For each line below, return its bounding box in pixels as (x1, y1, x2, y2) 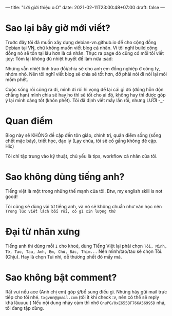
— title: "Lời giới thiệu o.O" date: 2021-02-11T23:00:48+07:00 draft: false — (5, 5, 165, 10)
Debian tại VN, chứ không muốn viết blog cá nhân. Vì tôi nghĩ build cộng (5, 45, 158, 51)
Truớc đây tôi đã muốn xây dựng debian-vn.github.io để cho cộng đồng (5, 39, 157, 45)
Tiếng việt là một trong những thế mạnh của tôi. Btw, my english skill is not (5, 188, 163, 194)
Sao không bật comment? (5, 271, 117, 283)
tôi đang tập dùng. (5, 305, 45, 311)
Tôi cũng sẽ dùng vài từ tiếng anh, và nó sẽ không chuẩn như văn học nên (5, 203, 162, 209)
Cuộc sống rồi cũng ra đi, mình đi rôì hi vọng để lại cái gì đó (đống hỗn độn (5, 86, 164, 92)
